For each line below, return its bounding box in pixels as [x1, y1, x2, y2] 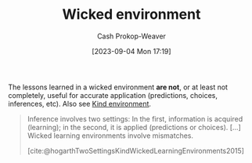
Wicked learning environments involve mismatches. [27, 131, 194, 140]
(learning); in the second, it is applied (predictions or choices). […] [27, 122, 241, 132]
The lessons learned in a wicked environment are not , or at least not [8, 82, 229, 92]
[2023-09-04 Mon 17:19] [92, 46, 171, 56]
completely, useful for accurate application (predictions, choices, [8, 90, 218, 100]
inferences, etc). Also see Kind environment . [8, 99, 151, 108]
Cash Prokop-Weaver [96, 31, 167, 41]
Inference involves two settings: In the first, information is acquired [27, 114, 243, 123]
